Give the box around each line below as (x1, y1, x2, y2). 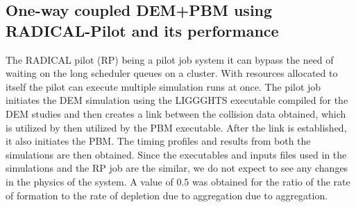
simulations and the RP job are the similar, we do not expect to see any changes (6, 161, 348, 175)
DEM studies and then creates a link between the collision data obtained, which (6, 106, 346, 120)
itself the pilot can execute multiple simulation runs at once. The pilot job (6, 79, 321, 93)
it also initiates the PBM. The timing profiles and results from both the (6, 134, 311, 148)
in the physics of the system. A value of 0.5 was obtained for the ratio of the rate (6, 174, 350, 188)
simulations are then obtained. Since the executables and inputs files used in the (6, 147, 347, 161)
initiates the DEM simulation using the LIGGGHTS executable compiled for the (6, 93, 348, 107)
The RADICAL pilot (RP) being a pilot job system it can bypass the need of (6, 52, 334, 66)
